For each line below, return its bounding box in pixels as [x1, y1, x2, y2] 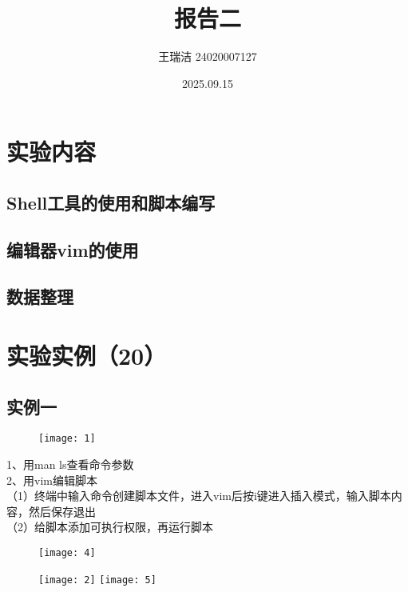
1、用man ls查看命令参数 [6, 456, 134, 473]
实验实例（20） [6, 339, 167, 372]
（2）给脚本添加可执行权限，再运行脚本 [6, 518, 213, 535]
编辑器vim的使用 [6, 237, 139, 262]
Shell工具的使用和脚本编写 [6, 190, 216, 214]
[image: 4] [38, 547, 96, 559]
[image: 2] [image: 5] [38, 574, 156, 586]
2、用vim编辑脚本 [6, 471, 97, 488]
